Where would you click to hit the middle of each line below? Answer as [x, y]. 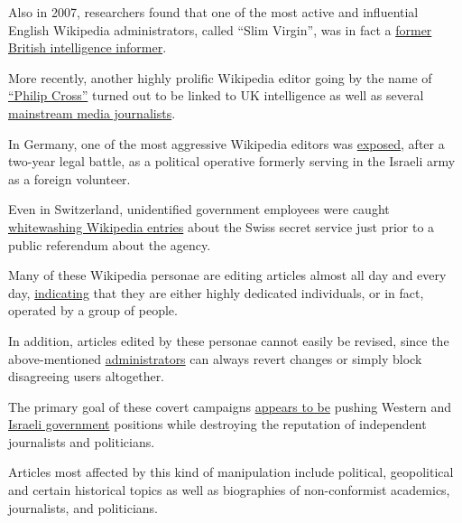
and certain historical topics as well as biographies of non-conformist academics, [229, 490]
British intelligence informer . [88, 47]
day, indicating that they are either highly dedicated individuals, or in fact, [216, 292]
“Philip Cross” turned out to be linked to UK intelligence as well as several [216, 95]
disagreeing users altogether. [87, 376]
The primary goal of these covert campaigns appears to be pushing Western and [230, 406]
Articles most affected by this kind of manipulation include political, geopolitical [231, 472]
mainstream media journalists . [92, 112]
